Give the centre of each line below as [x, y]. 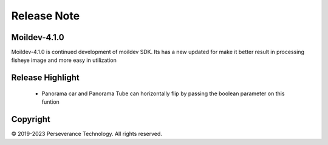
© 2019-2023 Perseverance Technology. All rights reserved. [87, 134]
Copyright [31, 119]
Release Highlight [46, 78]
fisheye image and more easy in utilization [64, 60]
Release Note [46, 16]
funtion [51, 102]
